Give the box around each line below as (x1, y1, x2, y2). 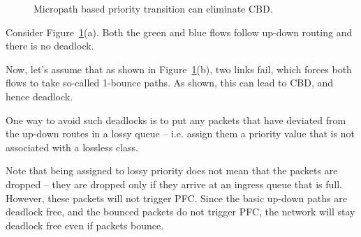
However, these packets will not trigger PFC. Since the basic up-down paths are (6, 190, 347, 205)
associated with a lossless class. (6, 139, 138, 154)
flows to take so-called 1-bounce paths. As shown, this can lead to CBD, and (6, 75, 334, 90)
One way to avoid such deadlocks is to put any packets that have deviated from (6, 112, 346, 127)
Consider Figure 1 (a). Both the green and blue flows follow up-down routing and (6, 24, 353, 39)
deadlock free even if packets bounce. (6, 217, 164, 232)
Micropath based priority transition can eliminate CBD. (34, 1, 273, 15)
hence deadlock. (6, 89, 73, 103)
